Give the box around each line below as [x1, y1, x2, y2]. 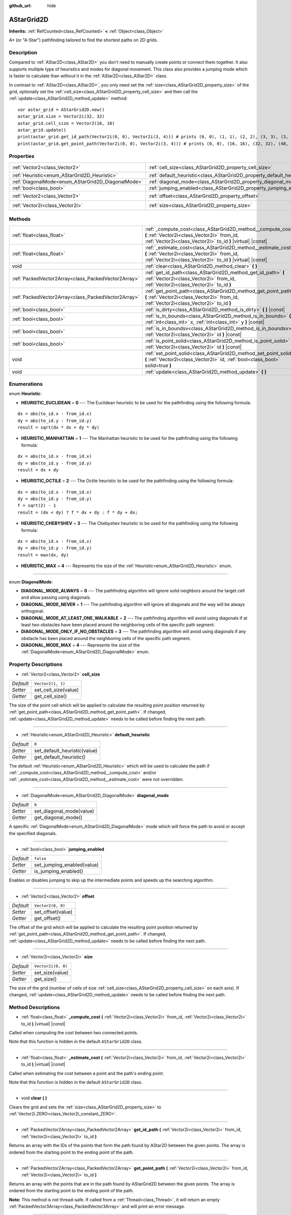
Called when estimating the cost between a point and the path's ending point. [9, 1070, 164, 1076]
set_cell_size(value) [34, 687, 79, 694]
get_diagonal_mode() [34, 814, 82, 821]
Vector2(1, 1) [34, 681, 65, 686]
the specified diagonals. [9, 830, 57, 836]
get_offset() [34, 915, 61, 922]
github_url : [9, 3, 32, 8]
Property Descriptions [9, 661, 63, 668]
